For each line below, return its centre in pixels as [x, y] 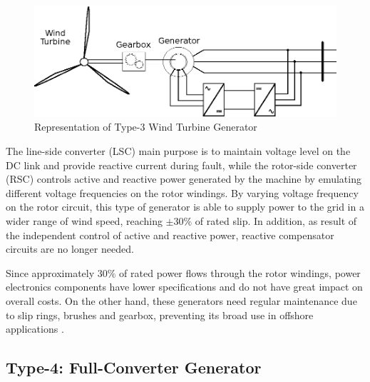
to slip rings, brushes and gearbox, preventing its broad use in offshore [160, 315]
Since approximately [50, 272]
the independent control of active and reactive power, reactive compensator [170, 235]
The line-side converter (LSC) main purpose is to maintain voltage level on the [178, 151]
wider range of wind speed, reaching [84, 221]
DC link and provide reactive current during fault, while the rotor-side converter [181, 165]
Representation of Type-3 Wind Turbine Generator [146, 127]
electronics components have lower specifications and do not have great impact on [184, 287]
